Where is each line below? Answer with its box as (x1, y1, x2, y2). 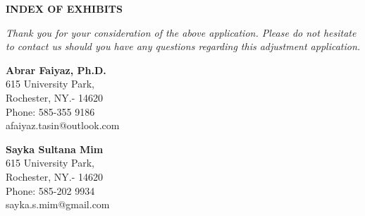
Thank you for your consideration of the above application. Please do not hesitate (6, 25, 357, 40)
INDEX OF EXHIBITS (6, 1, 123, 16)
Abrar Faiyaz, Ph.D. (6, 62, 106, 77)
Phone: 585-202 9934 (6, 183, 95, 198)
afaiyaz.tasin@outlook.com (6, 118, 120, 133)
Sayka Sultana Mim (6, 141, 104, 156)
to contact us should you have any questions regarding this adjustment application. (6, 39, 361, 54)
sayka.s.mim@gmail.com (6, 197, 110, 212)
